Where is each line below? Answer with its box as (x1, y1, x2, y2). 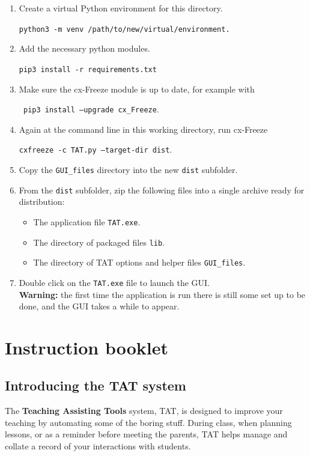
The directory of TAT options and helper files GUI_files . (33, 256, 246, 269)
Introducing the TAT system (5, 376, 186, 395)
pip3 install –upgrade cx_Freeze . (23, 103, 159, 115)
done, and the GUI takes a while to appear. (19, 300, 180, 312)
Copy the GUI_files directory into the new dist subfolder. (19, 163, 238, 175)
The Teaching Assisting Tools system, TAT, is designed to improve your (5, 404, 283, 417)
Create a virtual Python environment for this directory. (19, 2, 223, 14)
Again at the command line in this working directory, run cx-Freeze (19, 123, 268, 135)
